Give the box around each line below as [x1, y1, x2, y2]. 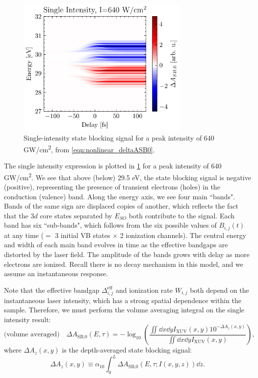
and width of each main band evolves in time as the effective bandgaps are [4, 239, 228, 250]
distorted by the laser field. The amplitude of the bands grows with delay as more [4, 249, 250, 260]
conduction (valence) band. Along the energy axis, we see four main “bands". [4, 191, 235, 201]
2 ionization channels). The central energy [120, 230, 246, 240]
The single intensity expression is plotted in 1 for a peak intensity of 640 [4, 161, 222, 171]
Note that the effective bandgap [4, 284, 100, 295]
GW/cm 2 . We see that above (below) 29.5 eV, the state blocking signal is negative [4, 170, 251, 182]
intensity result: [4, 314, 51, 324]
